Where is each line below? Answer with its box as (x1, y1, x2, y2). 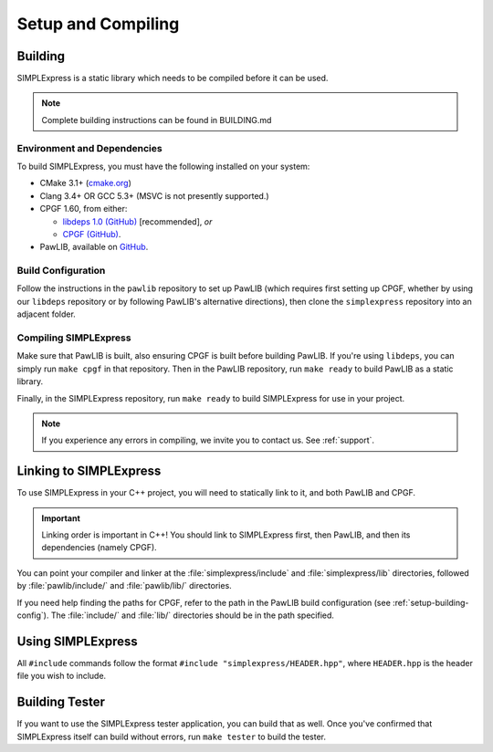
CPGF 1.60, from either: (39, 204, 128, 214)
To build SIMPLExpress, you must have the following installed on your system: (16, 161, 310, 172)
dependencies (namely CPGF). (41, 542, 157, 553)
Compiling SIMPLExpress (16, 331, 131, 344)
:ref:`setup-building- (393, 597, 469, 608)
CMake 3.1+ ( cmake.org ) (39, 178, 132, 189)
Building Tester (16, 695, 105, 710)
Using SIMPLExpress (16, 633, 139, 649)
